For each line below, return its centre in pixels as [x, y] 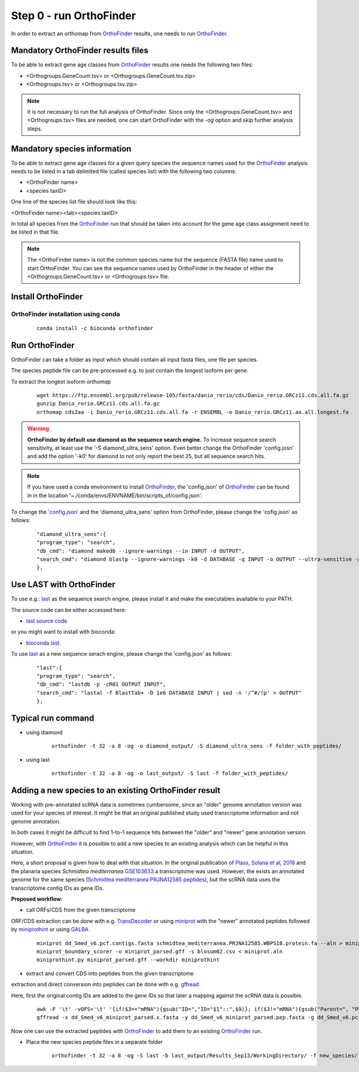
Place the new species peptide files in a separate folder [94, 1042]
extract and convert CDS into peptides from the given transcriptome [110, 973]
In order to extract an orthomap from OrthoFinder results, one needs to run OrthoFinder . [119, 34]
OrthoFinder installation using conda [66, 314]
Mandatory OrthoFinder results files [80, 51]
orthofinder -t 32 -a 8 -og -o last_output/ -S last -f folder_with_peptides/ [170, 773]
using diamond [44, 732]
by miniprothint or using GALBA [50, 929]
